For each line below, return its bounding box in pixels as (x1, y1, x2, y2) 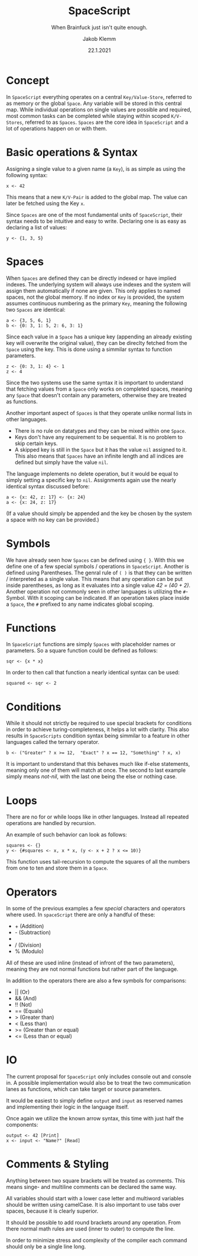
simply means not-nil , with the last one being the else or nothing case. (6, 773, 177, 780)
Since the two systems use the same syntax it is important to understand (6, 379, 183, 386)
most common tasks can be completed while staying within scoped (6, 112, 170, 119)
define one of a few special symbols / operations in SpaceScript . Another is (6, 563, 189, 570)
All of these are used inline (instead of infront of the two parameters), (6, 959, 175, 967)
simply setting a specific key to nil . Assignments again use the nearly (6, 476, 176, 484)
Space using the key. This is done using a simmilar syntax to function (6, 346, 173, 353)
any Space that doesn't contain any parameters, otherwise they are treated (6, 391, 187, 398)
